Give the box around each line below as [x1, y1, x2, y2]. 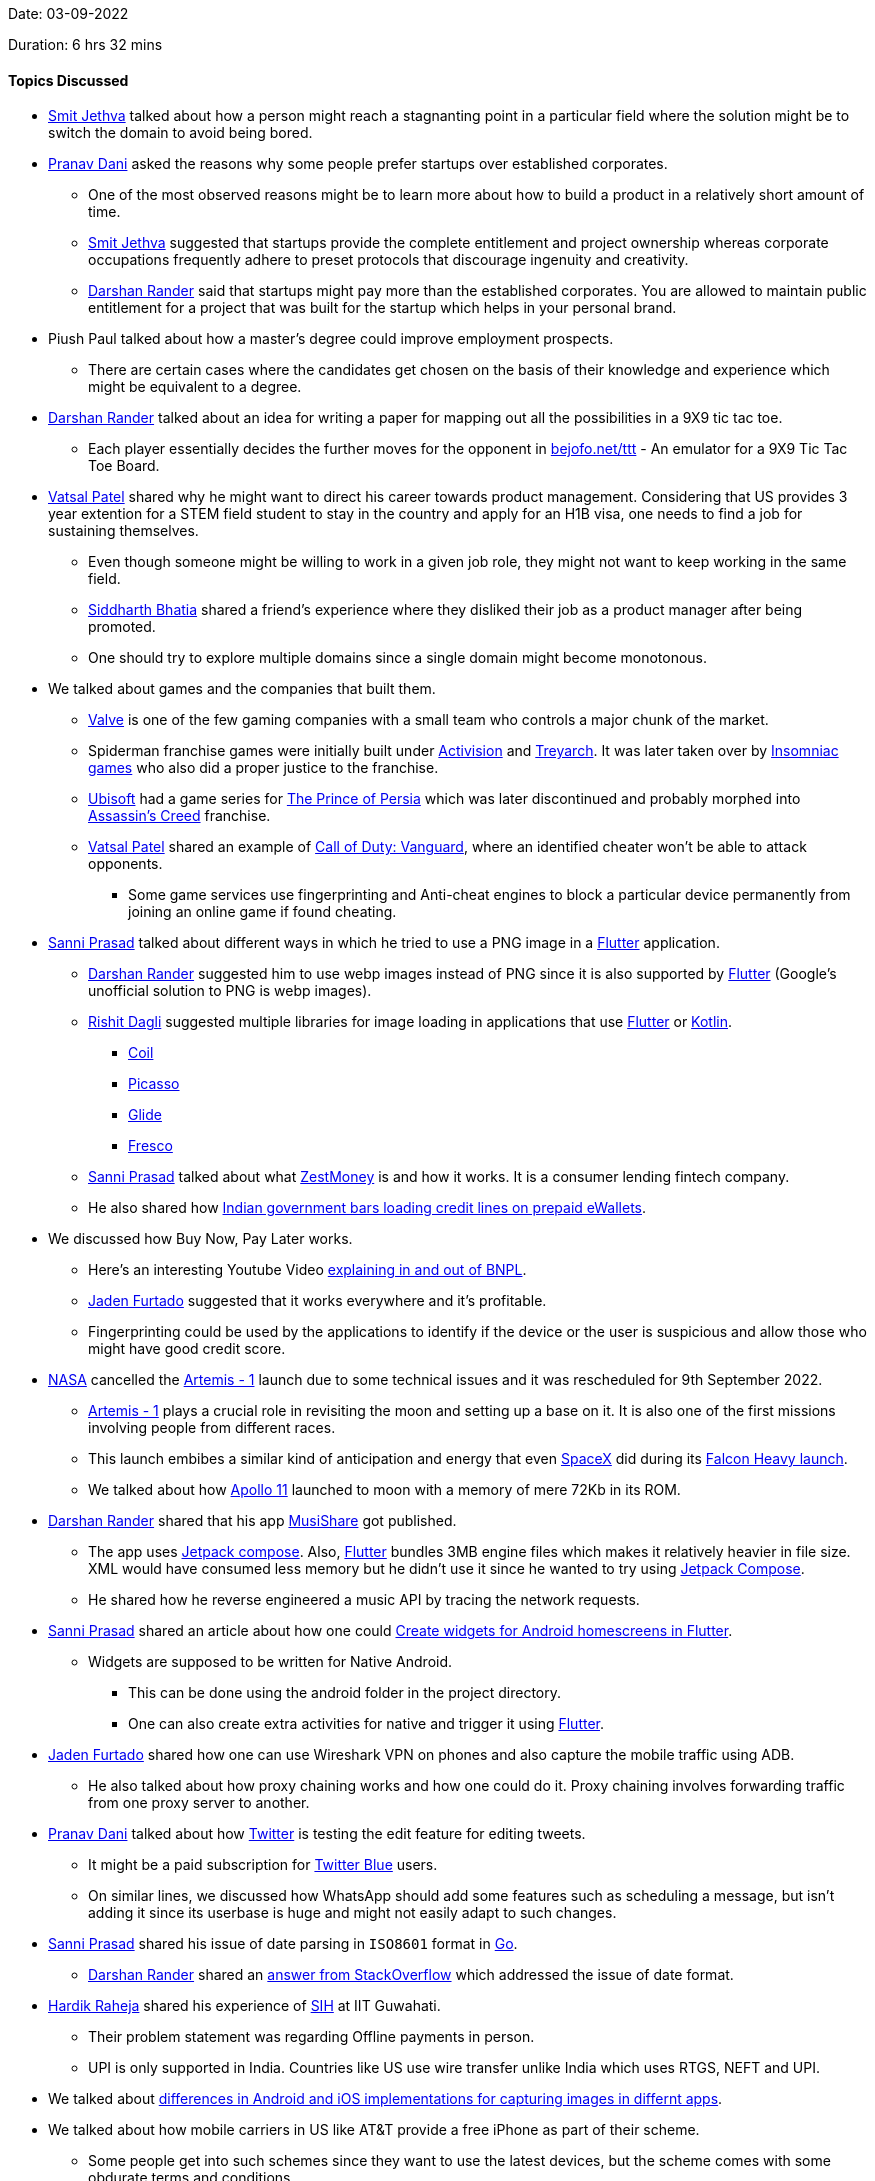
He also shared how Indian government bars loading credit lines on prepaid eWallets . [88, 1199, 647, 1217]
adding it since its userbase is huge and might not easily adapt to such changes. [88, 1904, 617, 1922]
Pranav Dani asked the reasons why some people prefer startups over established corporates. [48, 155, 668, 173]
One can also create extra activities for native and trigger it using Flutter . [128, 1715, 605, 1733]
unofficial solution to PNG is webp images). [88, 982, 372, 1000]
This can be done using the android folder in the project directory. [128, 1684, 562, 1702]
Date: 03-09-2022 [8, 5, 129, 22]
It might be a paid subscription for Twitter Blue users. [88, 1856, 438, 1874]
